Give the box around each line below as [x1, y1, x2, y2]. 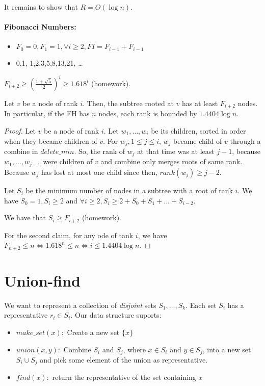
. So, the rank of [74, 146, 125, 157]
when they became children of [4, 135, 97, 146]
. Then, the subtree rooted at [83, 97, 174, 108]
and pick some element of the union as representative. [40, 354, 208, 365]
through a [230, 135, 261, 146]
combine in [4, 146, 38, 157]
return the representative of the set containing [52, 372, 196, 382]
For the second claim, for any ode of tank [4, 229, 134, 240]
